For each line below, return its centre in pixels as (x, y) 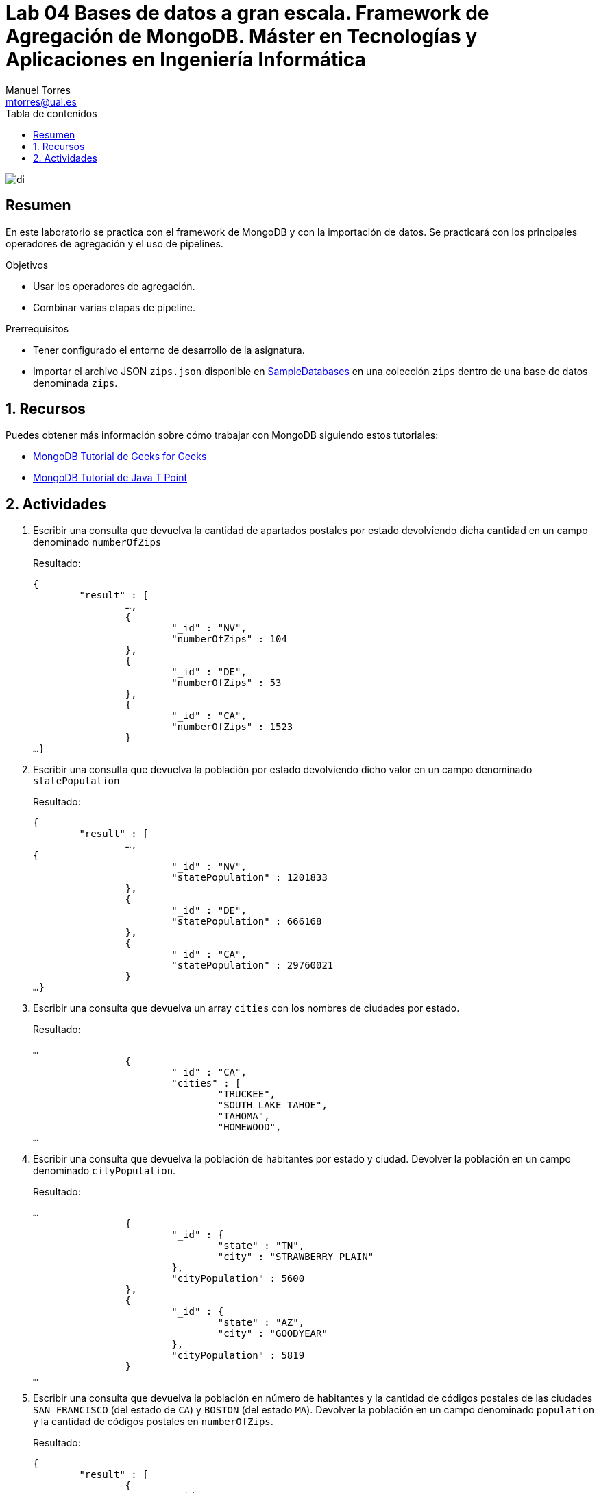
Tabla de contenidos (51, 113)
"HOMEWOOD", (249, 1127)
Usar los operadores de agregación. (114, 286)
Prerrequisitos (37, 328)
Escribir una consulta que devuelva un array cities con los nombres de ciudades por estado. (246, 1008)
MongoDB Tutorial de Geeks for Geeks (120, 457)
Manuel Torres (38, 90)
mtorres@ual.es (41, 101)
